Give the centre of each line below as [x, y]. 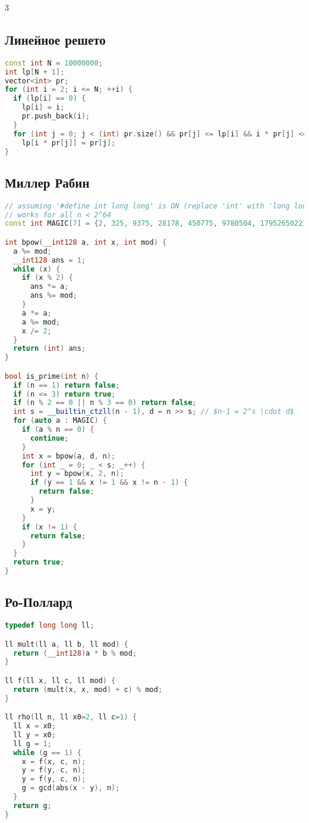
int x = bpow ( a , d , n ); [69, 456]
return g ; [32, 805]
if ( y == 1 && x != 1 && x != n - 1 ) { [109, 483]
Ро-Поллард [39, 602]
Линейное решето [55, 39]
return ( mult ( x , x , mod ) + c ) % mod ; [88, 689]
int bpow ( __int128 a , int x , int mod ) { [86, 242]
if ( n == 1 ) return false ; [67, 385]
